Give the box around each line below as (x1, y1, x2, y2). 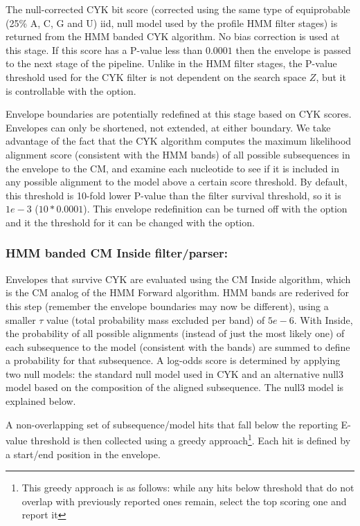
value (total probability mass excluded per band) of (46, 312, 265, 327)
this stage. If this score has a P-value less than (6, 42, 203, 57)
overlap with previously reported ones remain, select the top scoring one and (21, 493, 347, 508)
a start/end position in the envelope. (6, 446, 161, 461)
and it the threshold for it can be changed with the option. (6, 215, 255, 229)
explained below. (6, 394, 76, 408)
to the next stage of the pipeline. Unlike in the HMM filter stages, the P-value (6, 56, 337, 71)
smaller (6, 312, 36, 327)
